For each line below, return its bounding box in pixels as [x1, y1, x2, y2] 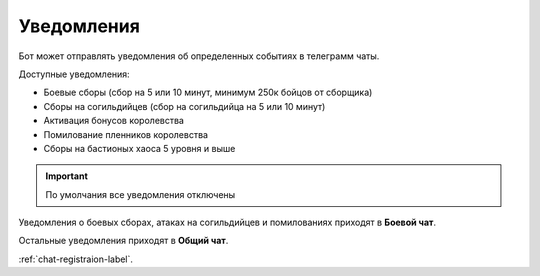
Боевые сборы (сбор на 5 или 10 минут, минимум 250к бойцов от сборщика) [43, 86, 373, 99]
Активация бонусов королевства [43, 115, 185, 127]
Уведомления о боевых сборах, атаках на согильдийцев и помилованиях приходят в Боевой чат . [18, 216, 437, 229]
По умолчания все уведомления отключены [45, 188, 236, 200]
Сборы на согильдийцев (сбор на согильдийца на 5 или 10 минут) [43, 100, 326, 112]
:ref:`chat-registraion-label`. [18, 253, 134, 265]
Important [45, 170, 89, 182]
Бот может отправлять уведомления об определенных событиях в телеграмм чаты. [18, 50, 380, 62]
